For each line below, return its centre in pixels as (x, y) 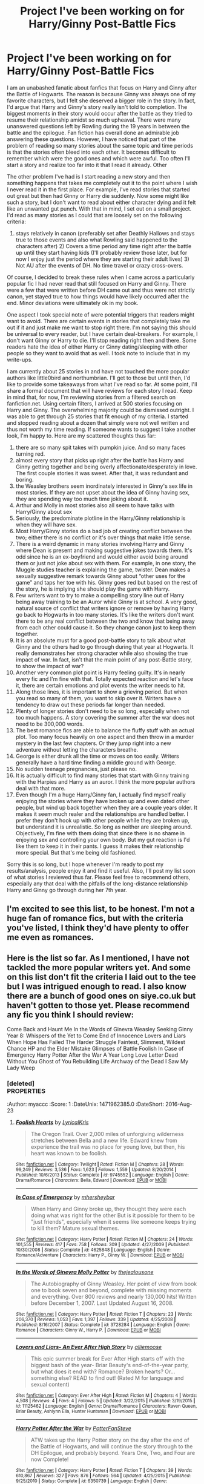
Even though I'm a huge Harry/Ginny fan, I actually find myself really (101, 795)
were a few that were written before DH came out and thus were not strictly (101, 290)
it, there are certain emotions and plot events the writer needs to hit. (100, 685)
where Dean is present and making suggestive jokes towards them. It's (104, 550)
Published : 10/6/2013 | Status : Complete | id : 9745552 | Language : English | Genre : (102, 1175)
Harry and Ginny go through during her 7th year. (67, 890)
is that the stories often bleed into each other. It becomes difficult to (91, 152)
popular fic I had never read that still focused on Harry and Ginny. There (97, 283)
